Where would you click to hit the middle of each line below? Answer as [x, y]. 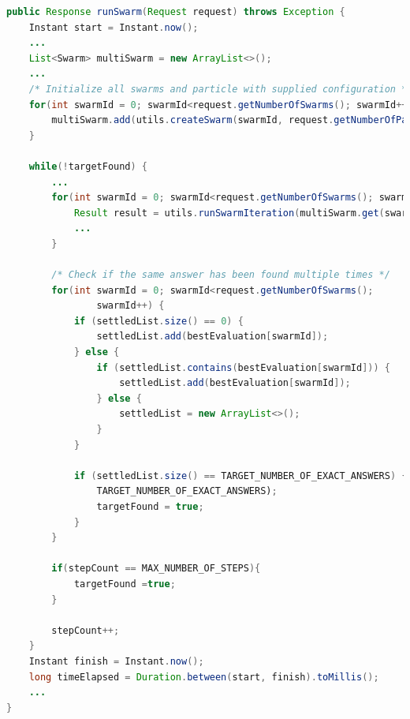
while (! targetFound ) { [88, 166]
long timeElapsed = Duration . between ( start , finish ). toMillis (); [204, 677]
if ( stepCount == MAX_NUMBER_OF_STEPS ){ [156, 569]
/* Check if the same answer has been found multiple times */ [221, 275]
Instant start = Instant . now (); [114, 27]
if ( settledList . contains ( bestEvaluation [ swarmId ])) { [243, 367]
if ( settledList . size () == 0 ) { [158, 321]
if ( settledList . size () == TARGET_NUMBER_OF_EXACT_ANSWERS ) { [240, 476]
